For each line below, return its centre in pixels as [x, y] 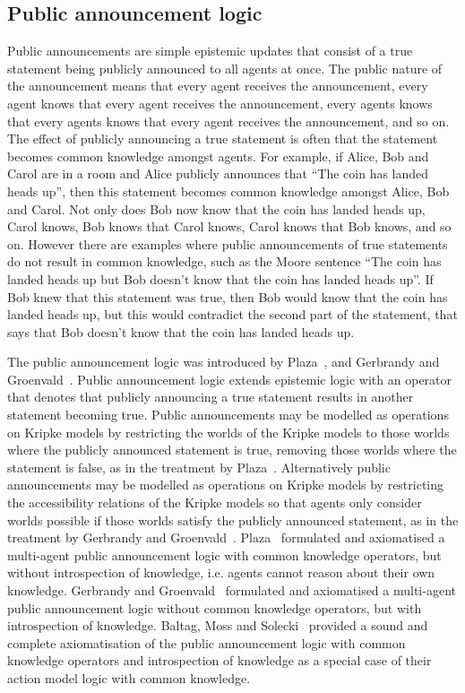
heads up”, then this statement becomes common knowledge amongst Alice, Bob [228, 191]
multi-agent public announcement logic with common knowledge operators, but [224, 554]
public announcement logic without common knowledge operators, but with [215, 607]
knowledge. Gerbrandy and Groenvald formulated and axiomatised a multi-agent [232, 590]
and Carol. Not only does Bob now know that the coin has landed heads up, [216, 208]
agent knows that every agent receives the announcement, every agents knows [220, 103]
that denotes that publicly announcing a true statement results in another [211, 397]
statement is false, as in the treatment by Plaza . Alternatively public [199, 467]
